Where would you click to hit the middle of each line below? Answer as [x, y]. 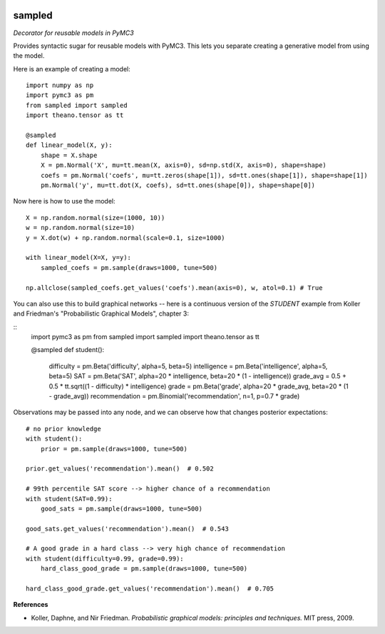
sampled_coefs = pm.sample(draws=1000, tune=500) [129, 267]
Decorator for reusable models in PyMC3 [74, 33]
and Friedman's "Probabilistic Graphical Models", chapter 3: [101, 313]
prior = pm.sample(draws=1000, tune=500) [114, 449]
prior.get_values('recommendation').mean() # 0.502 [120, 469]
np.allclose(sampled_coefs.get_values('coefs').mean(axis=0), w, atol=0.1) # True [174, 288]
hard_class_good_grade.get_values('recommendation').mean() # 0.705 [150, 589]
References [31, 605]
